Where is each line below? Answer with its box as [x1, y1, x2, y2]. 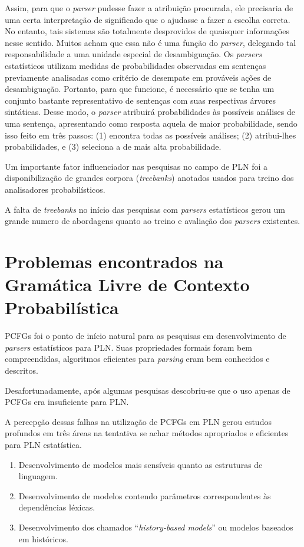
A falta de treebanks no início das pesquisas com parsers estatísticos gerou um [5, 203, 285, 215]
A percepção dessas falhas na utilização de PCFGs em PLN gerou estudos [5, 415, 272, 427]
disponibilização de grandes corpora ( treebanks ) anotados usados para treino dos [5, 172, 294, 184]
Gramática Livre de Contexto [5, 272, 250, 296]
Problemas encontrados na [5, 249, 224, 273]
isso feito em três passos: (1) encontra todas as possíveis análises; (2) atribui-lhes [5, 128, 296, 141]
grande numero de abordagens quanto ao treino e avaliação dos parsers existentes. [5, 215, 300, 227]
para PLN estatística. [5, 438, 82, 450]
